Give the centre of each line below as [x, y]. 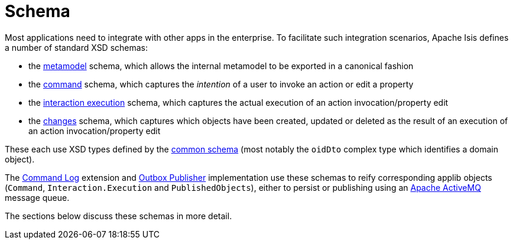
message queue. [37, 197]
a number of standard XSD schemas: [77, 47]
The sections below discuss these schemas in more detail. [118, 216]
